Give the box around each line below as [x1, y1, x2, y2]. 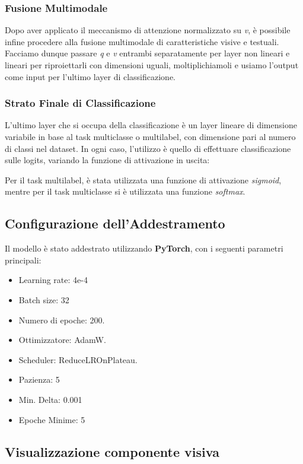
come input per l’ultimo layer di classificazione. [5, 70, 176, 82]
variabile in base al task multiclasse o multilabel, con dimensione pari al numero [5, 131, 296, 142]
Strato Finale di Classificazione [5, 96, 156, 110]
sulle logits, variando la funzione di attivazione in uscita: [5, 154, 210, 166]
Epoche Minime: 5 [18, 413, 85, 425]
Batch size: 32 [18, 293, 69, 306]
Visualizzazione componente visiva [5, 442, 219, 460]
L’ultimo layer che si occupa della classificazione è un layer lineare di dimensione [5, 119, 297, 131]
